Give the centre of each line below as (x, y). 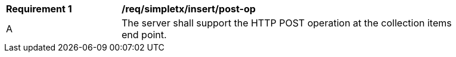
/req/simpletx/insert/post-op (189, 9)
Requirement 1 (39, 9)
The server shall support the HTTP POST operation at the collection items (287, 23)
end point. (144, 35)
